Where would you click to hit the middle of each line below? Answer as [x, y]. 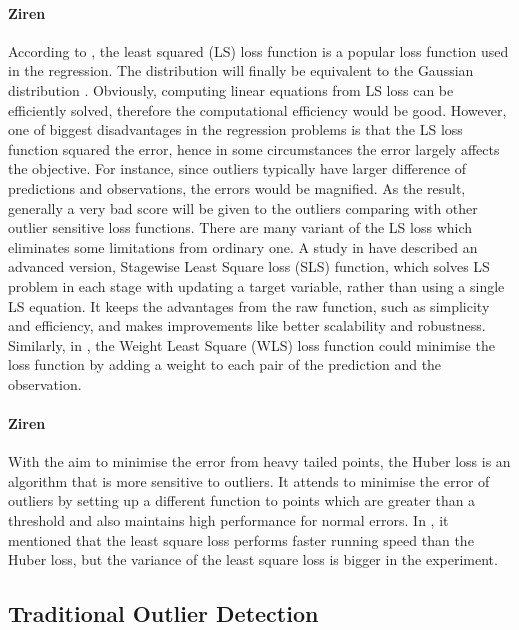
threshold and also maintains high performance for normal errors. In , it [228, 520]
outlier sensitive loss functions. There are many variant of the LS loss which [240, 227]
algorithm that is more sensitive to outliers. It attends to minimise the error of [249, 480]
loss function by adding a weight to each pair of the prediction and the [225, 364]
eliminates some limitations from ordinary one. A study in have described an [243, 246]
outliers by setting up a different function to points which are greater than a [242, 500]
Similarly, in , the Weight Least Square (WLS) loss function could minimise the [251, 344]
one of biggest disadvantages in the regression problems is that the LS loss [235, 129]
